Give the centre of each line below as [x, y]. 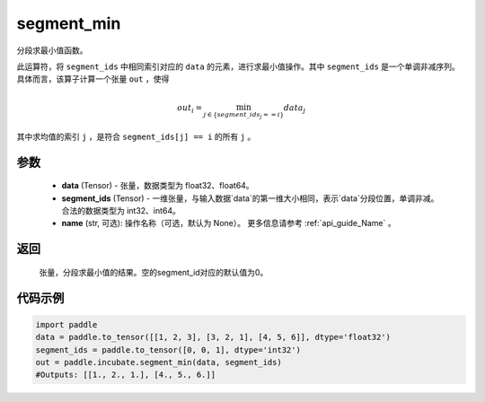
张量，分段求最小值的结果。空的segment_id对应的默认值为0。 [154, 272]
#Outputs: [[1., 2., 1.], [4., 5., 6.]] [125, 375]
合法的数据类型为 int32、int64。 [121, 210]
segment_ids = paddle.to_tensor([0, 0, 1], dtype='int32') [168, 350]
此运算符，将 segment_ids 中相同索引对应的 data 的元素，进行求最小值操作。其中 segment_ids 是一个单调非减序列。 [238, 66]
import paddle [66, 324]
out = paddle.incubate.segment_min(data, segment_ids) [159, 362]
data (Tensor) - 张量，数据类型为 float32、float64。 [158, 186]
